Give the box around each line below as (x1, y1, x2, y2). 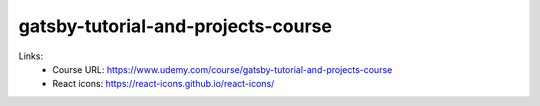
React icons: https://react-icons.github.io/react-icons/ (52, 78, 275, 90)
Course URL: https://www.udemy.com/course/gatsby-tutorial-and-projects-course (52, 63, 393, 75)
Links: (18, 50, 44, 62)
